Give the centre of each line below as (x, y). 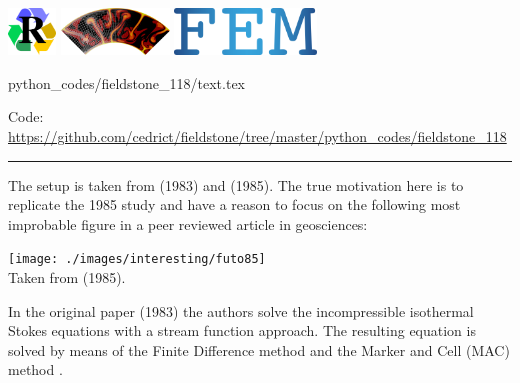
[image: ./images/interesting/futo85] (137, 259)
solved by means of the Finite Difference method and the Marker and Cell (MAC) (259, 349)
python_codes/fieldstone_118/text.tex (127, 82)
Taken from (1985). (67, 277)
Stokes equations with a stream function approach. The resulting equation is (242, 330)
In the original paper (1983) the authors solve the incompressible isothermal (241, 310)
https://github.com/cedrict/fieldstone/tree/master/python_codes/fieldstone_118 (257, 136)
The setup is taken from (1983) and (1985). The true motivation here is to (236, 184)
